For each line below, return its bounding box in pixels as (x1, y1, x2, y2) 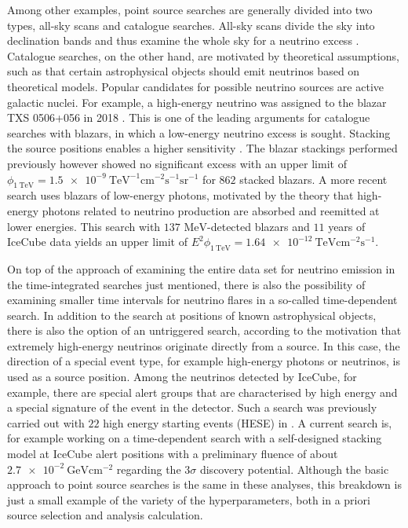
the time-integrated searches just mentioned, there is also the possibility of (7, 276, 366, 292)
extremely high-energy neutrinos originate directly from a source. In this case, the (7, 337, 400, 354)
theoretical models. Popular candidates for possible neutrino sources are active (7, 78, 384, 94)
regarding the (116, 460, 181, 477)
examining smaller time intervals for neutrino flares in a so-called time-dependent (7, 291, 398, 308)
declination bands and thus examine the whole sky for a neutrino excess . (7, 32, 359, 49)
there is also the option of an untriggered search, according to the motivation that (7, 322, 402, 339)
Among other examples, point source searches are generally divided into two (7, 2, 373, 17)
